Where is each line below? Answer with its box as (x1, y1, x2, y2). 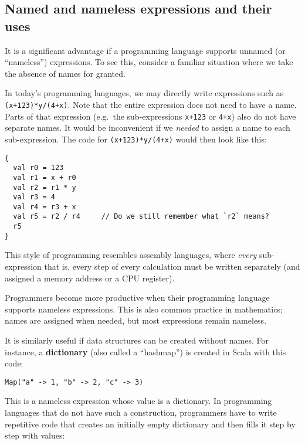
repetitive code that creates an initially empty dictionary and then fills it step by (5, 417, 296, 430)
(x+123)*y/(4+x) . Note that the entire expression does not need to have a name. (5, 98, 297, 110)
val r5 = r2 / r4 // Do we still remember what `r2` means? (13, 212, 270, 221)
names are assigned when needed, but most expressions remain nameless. (5, 314, 267, 327)
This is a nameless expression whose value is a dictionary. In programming (5, 395, 272, 407)
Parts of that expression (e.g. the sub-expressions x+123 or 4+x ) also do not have (5, 110, 296, 122)
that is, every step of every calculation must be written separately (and (44, 260, 300, 273)
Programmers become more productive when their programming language (5, 291, 270, 304)
